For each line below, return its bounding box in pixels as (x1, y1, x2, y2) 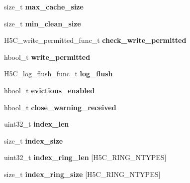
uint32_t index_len (4, 119, 69, 129)
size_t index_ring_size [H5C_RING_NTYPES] (4, 169, 161, 179)
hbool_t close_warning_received (4, 102, 116, 112)
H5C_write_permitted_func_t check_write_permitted (4, 35, 187, 45)
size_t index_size (4, 135, 63, 146)
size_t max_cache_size (4, 1, 84, 11)
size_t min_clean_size (4, 18, 81, 28)
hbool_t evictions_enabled (4, 85, 95, 95)
